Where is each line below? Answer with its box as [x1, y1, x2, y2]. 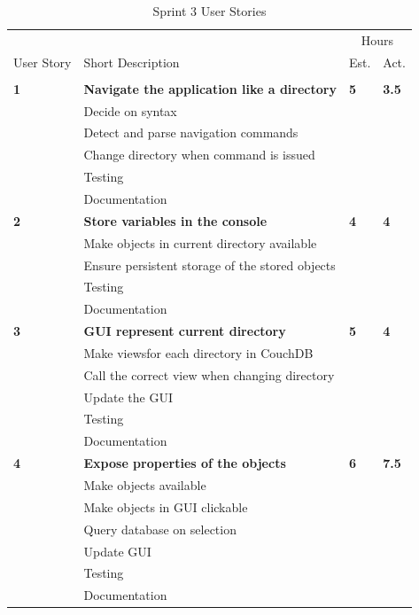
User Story [13, 52, 72, 71]
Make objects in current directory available [83, 233, 317, 252]
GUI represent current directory [83, 322, 286, 340]
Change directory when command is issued [83, 145, 315, 164]
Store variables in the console [83, 211, 268, 230]
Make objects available [83, 475, 206, 494]
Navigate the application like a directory [83, 79, 337, 97]
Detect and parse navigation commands [83, 123, 299, 142]
